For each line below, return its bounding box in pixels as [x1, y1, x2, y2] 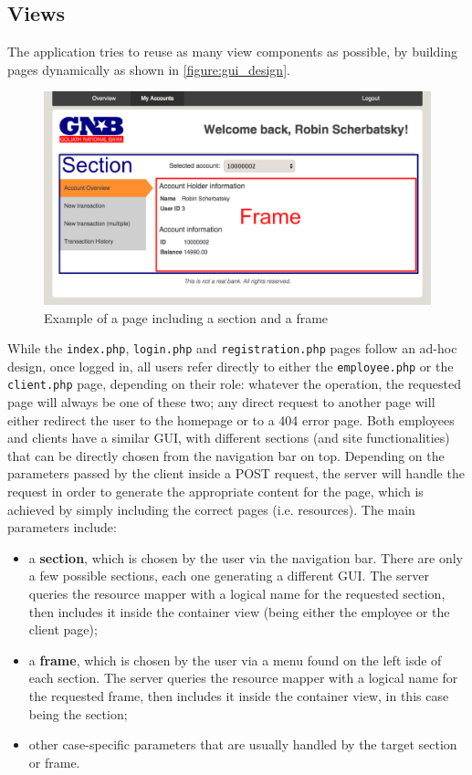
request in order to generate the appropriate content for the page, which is [7, 482, 424, 501]
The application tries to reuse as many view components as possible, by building [7, 42, 457, 61]
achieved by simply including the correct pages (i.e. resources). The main [7, 499, 415, 518]
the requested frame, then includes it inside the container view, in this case [28, 686, 449, 705]
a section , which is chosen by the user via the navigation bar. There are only [28, 548, 464, 567]
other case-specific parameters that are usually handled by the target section [28, 735, 457, 754]
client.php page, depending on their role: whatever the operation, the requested [7, 374, 461, 393]
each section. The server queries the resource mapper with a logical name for [28, 668, 458, 687]
